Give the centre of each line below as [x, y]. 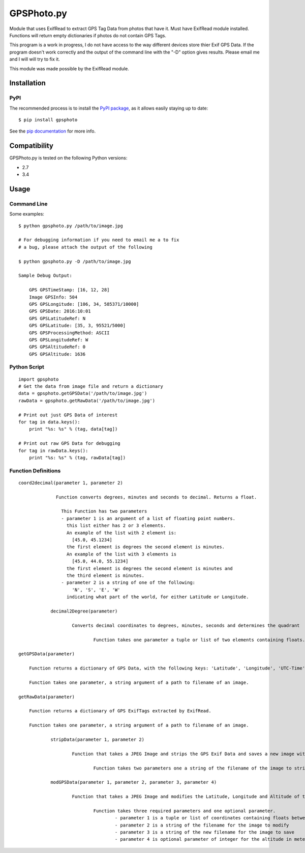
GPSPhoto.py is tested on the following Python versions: [68, 158]
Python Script [27, 367]
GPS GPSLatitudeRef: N [57, 318]
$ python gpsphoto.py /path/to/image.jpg [71, 226]
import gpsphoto [39, 379]
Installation [27, 83]
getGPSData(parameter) [47, 654]
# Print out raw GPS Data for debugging [69, 444]
